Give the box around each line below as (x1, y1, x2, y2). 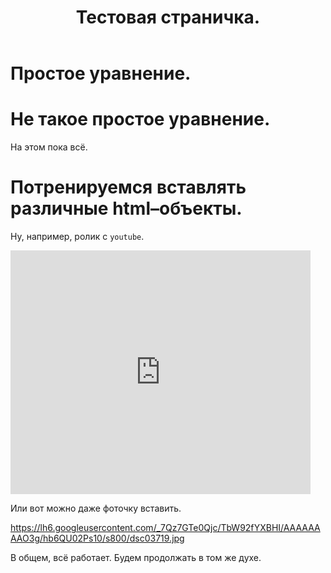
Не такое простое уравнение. (10, 108, 271, 131)
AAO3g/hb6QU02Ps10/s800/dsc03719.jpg (10, 532, 185, 545)
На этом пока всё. (10, 141, 88, 153)
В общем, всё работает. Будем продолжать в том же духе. (10, 552, 262, 564)
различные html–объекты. (10, 197, 243, 220)
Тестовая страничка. (75, 6, 261, 29)
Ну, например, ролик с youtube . (10, 231, 145, 243)
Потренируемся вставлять (10, 176, 247, 199)
